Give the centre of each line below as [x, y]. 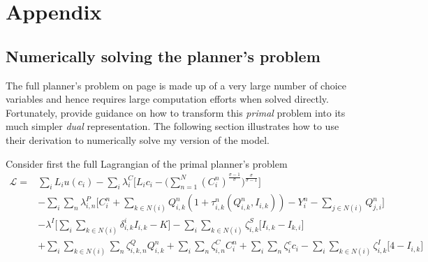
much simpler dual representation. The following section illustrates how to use [172, 126]
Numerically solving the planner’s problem [163, 56]
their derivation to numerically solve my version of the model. [138, 139]
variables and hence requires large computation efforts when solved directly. [167, 99]
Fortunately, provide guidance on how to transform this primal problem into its [176, 112]
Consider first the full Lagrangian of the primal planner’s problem [147, 163]
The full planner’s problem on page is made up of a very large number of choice [176, 85]
